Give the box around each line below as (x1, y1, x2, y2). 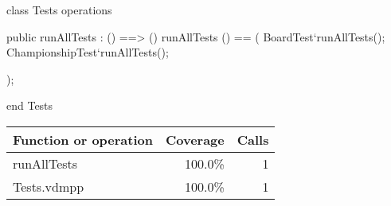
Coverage (165, 130, 225, 149)
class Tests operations (6, 2, 112, 17)
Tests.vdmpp (13, 177, 84, 196)
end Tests (6, 97, 53, 114)
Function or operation (13, 130, 153, 149)
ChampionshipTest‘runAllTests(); (6, 44, 169, 60)
